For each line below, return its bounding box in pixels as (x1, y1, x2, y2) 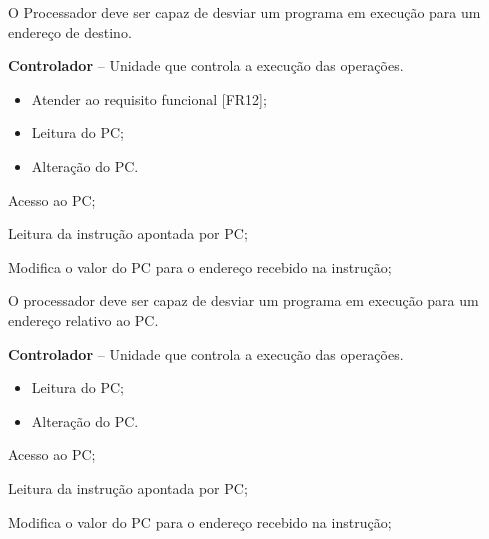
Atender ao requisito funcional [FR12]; (31, 88, 267, 109)
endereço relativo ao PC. (8, 309, 159, 330)
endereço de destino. (8, 21, 132, 42)
